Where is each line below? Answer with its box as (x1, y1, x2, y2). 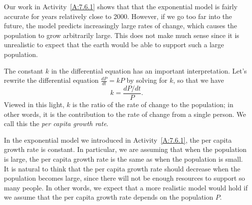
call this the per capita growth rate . (4, 118, 109, 129)
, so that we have (173, 75, 224, 85)
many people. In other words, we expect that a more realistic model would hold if (4, 182, 248, 192)
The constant (4, 65, 43, 75)
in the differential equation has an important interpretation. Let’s (51, 65, 247, 75)
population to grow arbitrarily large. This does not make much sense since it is (4, 30, 239, 40)
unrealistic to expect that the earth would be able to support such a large (4, 39, 224, 50)
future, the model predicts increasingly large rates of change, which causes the (4, 20, 237, 31)
